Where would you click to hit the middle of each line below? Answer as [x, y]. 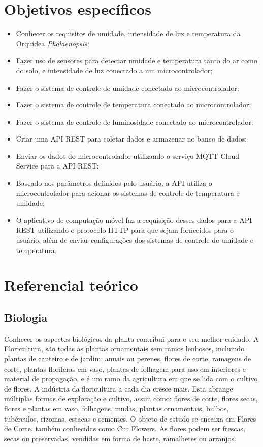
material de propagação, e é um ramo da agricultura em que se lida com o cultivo [131, 379]
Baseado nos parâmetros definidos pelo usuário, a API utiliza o [114, 183]
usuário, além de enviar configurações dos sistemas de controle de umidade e [135, 240]
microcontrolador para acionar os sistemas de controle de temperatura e [128, 193]
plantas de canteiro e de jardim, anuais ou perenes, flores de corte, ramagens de [128, 358]
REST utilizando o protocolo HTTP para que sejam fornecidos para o [125, 230]
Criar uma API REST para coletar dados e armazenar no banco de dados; [131, 139]
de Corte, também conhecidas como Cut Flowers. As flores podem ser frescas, [125, 428]
